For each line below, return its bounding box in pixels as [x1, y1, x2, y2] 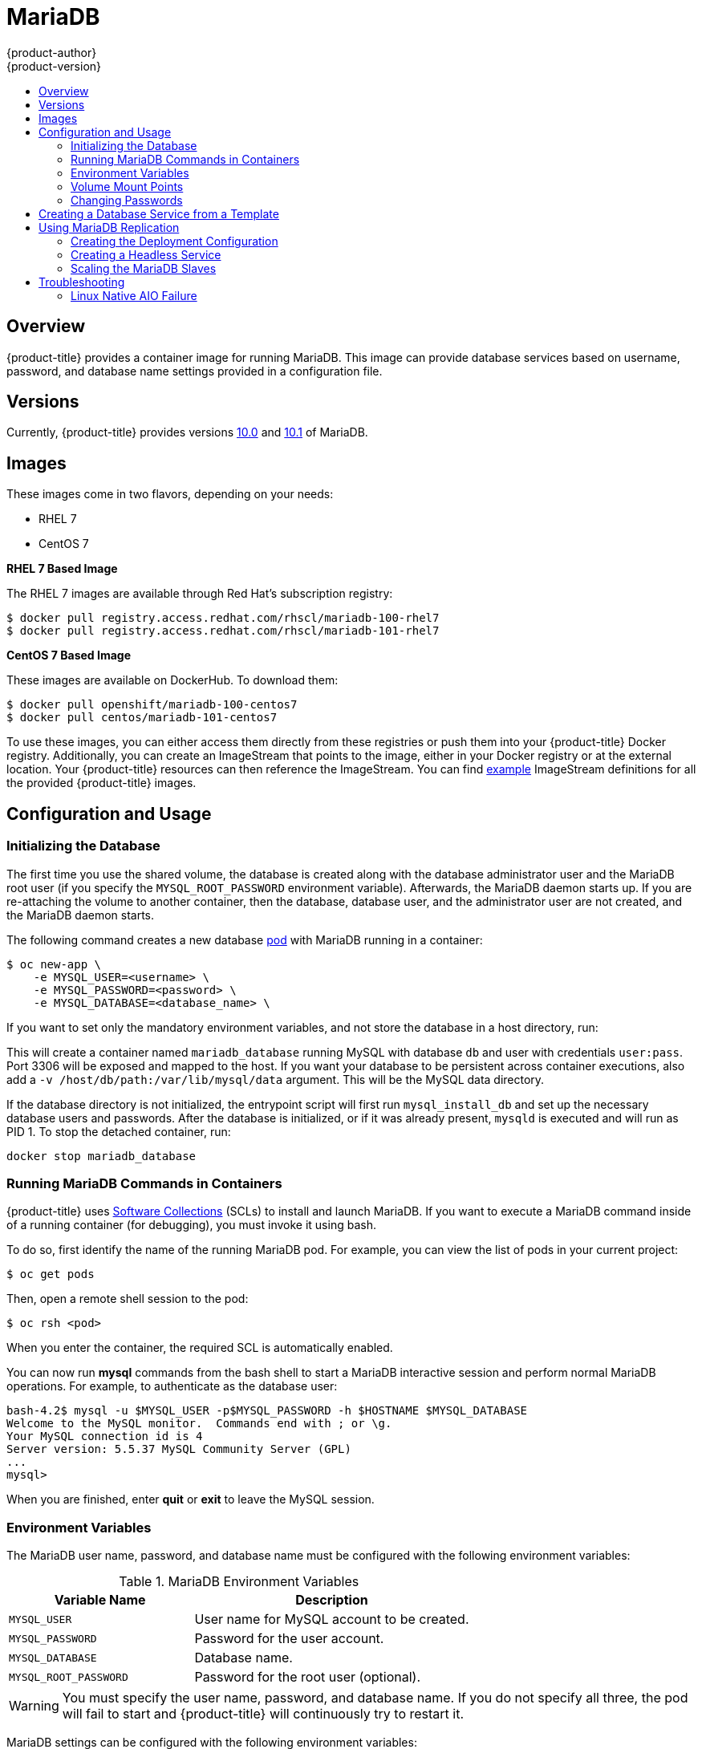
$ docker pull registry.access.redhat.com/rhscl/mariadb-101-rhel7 [6, 624, 440, 638]
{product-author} [6, 45, 97, 59]
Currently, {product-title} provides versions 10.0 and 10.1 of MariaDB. [6, 425, 368, 440]
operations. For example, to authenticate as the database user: [6, 1379, 338, 1394]
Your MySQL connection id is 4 [6, 1430, 203, 1443]
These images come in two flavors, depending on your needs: [6, 487, 334, 501]
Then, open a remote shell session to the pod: [6, 1292, 249, 1306]
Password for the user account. [194, 1630, 384, 1646]
